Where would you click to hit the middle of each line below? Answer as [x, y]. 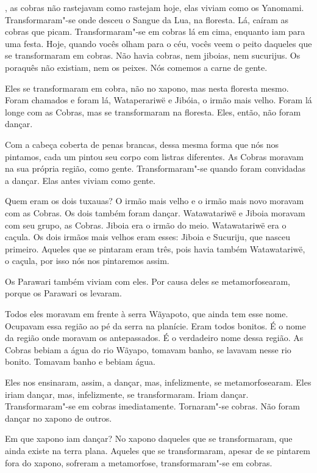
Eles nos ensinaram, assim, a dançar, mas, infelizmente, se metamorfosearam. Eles [158, 382]
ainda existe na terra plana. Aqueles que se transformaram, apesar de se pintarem [158, 450]
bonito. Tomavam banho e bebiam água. [80, 361]
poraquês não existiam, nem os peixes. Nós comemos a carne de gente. [136, 67]
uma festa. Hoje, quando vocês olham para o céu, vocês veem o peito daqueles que [158, 43]
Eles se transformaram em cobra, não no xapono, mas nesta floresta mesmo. [147, 88]
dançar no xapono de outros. [59, 418]
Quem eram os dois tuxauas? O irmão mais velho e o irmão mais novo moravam [155, 201]
